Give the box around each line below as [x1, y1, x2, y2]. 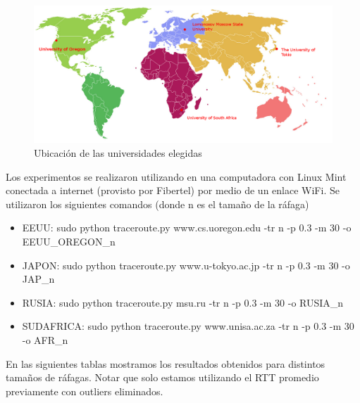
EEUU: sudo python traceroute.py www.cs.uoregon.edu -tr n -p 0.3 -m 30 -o [22, 220, 352, 235]
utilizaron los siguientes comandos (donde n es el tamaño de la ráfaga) [6, 196, 309, 211]
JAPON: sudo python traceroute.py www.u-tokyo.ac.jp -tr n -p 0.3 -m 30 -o [22, 257, 350, 272]
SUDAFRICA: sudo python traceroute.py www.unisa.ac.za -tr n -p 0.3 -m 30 [22, 319, 354, 333]
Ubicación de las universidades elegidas [34, 146, 202, 160]
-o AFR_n [22, 332, 68, 347]
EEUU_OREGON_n [22, 234, 116, 248]
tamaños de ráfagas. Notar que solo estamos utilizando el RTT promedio [6, 370, 319, 385]
